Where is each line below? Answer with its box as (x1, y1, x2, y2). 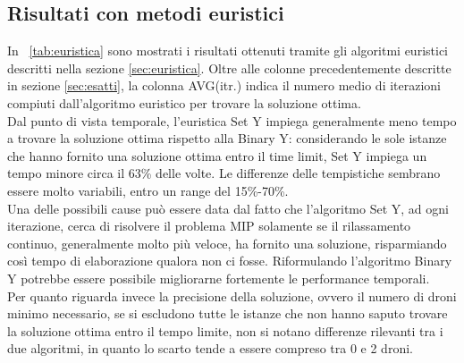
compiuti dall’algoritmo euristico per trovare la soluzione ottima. (7, 93, 361, 112)
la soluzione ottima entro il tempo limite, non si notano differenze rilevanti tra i (7, 321, 443, 340)
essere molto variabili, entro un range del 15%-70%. (7, 181, 289, 199)
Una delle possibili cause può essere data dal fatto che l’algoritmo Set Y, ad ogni (7, 198, 449, 217)
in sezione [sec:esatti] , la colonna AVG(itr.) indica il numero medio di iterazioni (7, 76, 442, 95)
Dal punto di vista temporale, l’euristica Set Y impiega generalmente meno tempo (7, 111, 457, 130)
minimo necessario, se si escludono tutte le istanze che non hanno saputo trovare (7, 304, 448, 323)
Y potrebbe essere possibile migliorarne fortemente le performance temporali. (7, 268, 430, 287)
